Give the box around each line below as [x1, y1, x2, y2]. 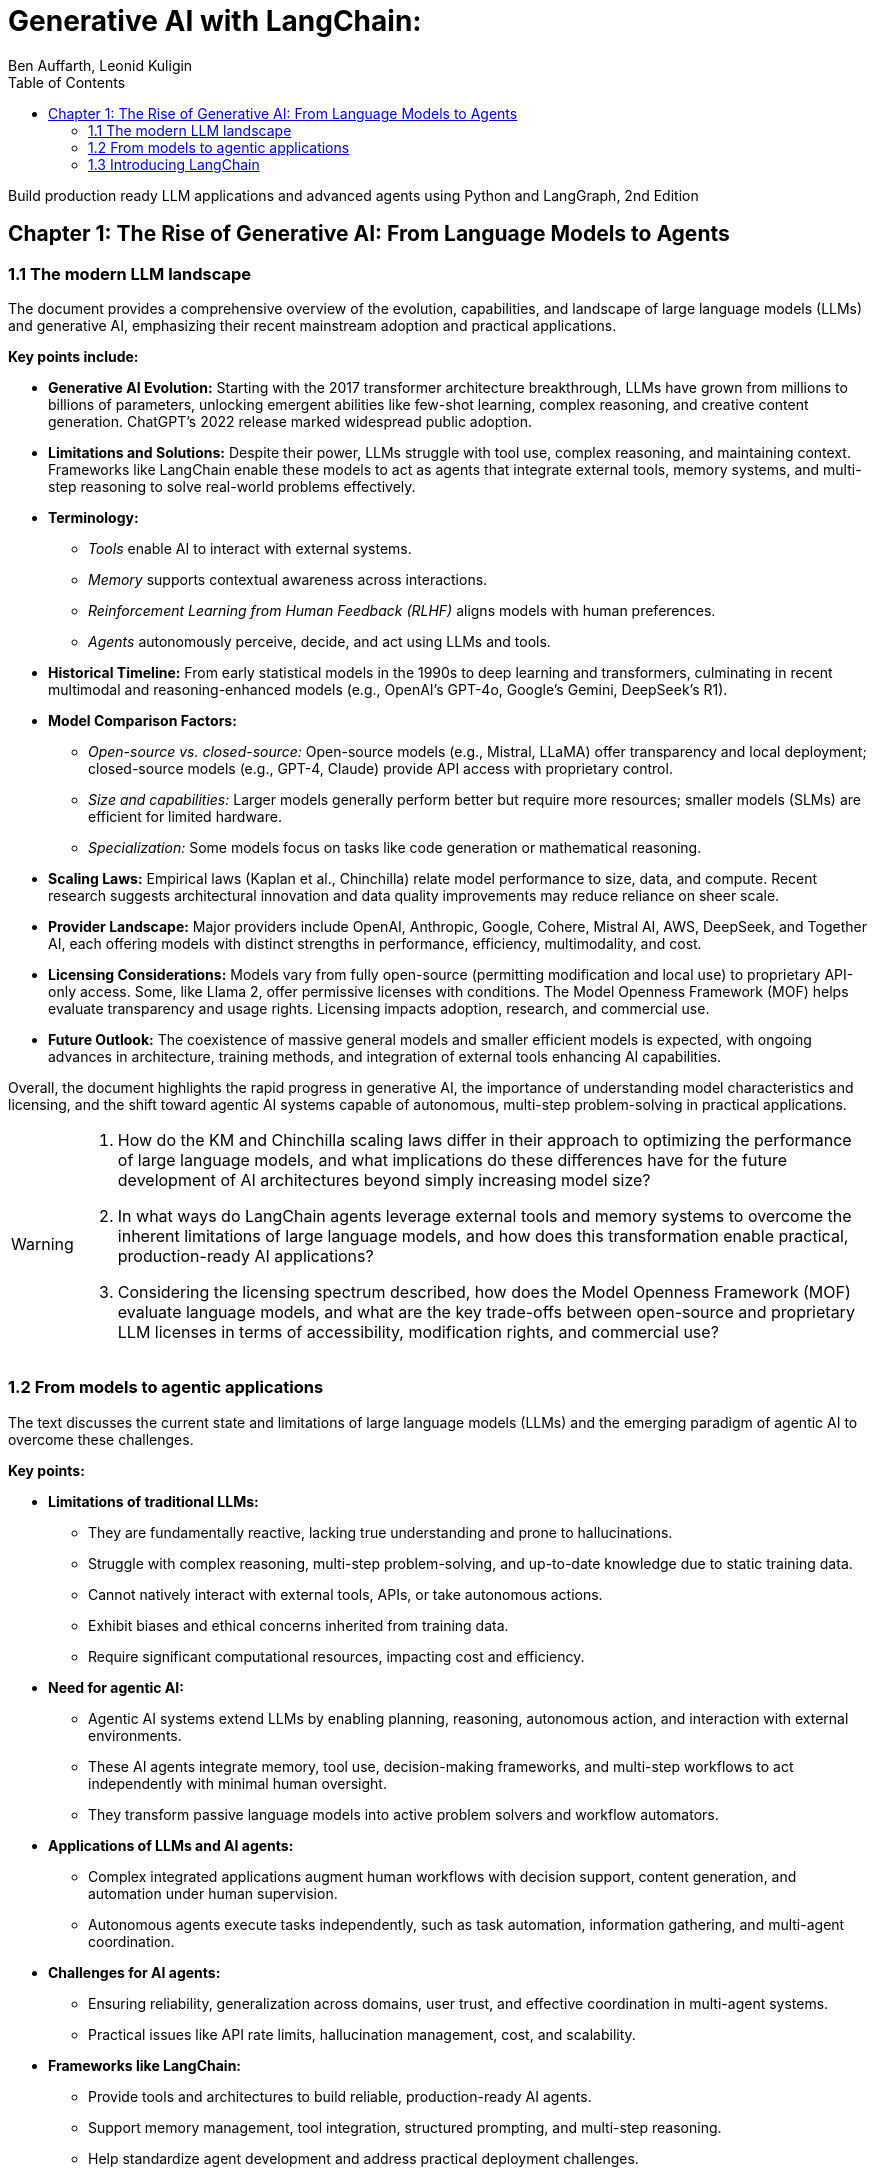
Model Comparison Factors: [48, 711, 237, 729]
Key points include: [8, 347, 139, 365]
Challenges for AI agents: [48, 1963, 221, 1981]
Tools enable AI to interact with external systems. [88, 539, 412, 557]
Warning [11, 1233, 74, 1254]
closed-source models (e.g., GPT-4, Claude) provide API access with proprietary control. [88, 759, 673, 777]
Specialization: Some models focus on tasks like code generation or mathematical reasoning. [88, 838, 702, 856]
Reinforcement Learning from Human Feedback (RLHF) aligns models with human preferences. [88, 601, 716, 619]
